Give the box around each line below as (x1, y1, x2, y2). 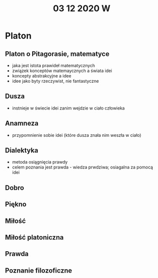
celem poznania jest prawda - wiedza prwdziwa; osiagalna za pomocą (12, 164, 153, 170)
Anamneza (5, 119, 39, 128)
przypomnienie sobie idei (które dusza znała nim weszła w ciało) (12, 132, 141, 138)
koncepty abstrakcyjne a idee (12, 73, 71, 78)
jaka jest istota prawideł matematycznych (12, 63, 95, 68)
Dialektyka (5, 147, 38, 155)
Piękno (5, 200, 27, 208)
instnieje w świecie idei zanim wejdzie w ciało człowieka (12, 105, 125, 111)
